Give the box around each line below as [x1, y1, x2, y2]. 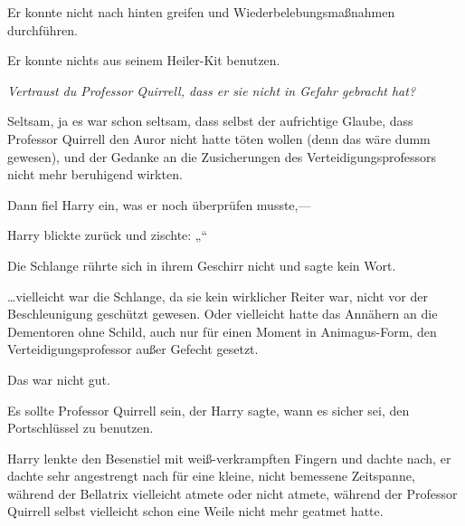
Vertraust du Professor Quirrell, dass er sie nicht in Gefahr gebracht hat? [7, 81, 416, 100]
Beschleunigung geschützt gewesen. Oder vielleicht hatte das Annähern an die [7, 304, 438, 323]
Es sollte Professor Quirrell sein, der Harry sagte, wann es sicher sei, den [7, 400, 410, 419]
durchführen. [7, 20, 78, 39]
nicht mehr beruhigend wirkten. [7, 165, 183, 184]
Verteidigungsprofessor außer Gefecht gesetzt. [7, 340, 259, 359]
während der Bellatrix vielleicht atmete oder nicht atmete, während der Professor [7, 483, 458, 502]
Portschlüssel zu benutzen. [7, 418, 154, 437]
